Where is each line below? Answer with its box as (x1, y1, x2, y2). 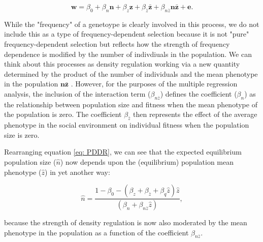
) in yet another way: (45, 166, 110, 177)
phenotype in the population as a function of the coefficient (4, 227, 189, 237)
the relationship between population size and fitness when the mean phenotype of (4, 99, 257, 109)
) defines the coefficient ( (160, 88, 237, 99)
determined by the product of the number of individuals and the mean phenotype (4, 68, 258, 79)
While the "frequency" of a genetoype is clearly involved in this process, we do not (4, 18, 259, 29)
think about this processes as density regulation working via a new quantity (4, 58, 240, 69)
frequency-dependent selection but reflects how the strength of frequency (4, 38, 230, 49)
